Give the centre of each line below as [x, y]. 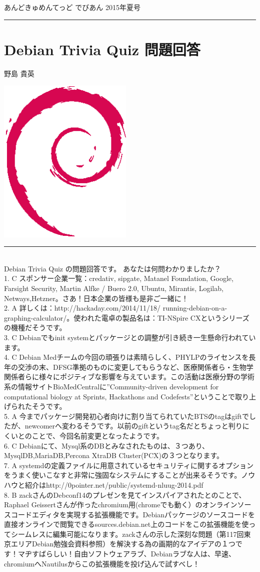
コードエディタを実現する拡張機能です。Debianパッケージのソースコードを [133, 514]
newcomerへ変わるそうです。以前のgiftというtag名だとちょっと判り [133, 426]
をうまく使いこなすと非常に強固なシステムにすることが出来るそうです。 [123, 475]
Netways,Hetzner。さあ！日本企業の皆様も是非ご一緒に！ [96, 298]
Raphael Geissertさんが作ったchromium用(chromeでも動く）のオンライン [121, 505]
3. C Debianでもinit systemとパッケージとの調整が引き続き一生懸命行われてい [130, 337]
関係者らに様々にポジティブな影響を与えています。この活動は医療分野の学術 [129, 377]
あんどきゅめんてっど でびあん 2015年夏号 [72, 7]
